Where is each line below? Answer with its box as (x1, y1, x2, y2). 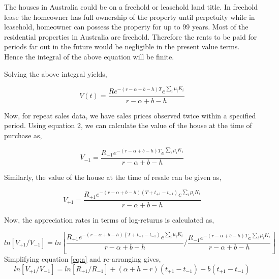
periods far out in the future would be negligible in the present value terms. (4, 41, 240, 52)
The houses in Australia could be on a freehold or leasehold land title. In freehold (4, 2, 258, 12)
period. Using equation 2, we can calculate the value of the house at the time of (4, 120, 252, 131)
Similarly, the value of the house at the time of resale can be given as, (4, 171, 222, 182)
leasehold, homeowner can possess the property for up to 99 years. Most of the (4, 21, 249, 32)
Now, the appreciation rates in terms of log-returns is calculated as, (4, 214, 214, 225)
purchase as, (4, 130, 42, 140)
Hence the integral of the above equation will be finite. (4, 51, 174, 61)
